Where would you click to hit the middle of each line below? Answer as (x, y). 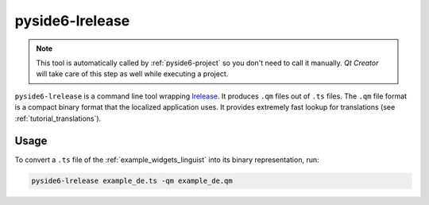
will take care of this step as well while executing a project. (132, 74)
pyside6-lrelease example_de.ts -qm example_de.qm (132, 181)
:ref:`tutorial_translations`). (58, 118)
